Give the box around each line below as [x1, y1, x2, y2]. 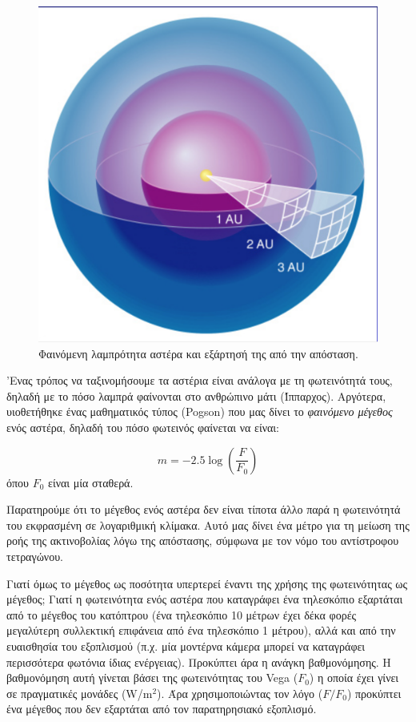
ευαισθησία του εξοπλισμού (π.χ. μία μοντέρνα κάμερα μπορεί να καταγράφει [6, 637, 366, 654]
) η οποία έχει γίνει [309, 669, 399, 686]
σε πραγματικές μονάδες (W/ [6, 684, 143, 701]
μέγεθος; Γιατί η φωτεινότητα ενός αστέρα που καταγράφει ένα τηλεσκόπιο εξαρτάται [6, 591, 403, 607]
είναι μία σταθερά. [48, 474, 134, 490]
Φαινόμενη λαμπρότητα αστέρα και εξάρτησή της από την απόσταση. [38, 345, 358, 361]
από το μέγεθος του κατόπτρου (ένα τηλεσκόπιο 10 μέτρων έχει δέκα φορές [6, 606, 357, 623]
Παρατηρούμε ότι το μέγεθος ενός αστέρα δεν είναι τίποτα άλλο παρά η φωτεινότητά [6, 501, 401, 518]
